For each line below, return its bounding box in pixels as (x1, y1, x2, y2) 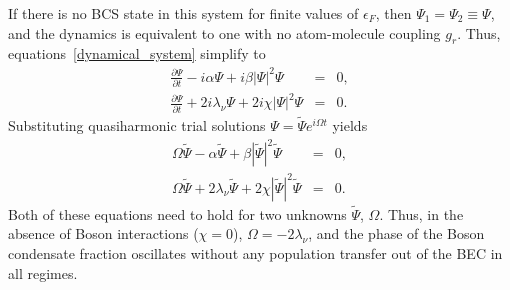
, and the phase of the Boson (308, 223, 485, 244)
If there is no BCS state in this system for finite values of (8, 3, 359, 23)
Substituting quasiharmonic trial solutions (8, 114, 266, 135)
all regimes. (8, 262, 78, 283)
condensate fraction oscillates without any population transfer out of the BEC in (8, 242, 503, 263)
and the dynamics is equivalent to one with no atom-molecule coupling (8, 22, 441, 43)
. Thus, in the (379, 203, 464, 224)
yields (332, 114, 368, 135)
